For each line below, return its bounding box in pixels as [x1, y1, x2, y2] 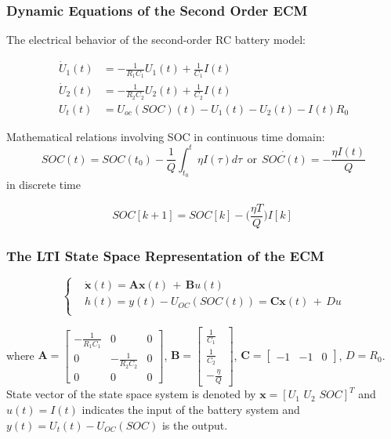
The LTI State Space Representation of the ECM [6, 245, 324, 265]
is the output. [161, 416, 228, 433]
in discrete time [6, 176, 81, 193]
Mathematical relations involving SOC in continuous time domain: [6, 128, 325, 144]
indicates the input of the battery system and [81, 401, 300, 417]
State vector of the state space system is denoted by [6, 386, 256, 402]
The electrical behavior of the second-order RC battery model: [6, 31, 306, 48]
